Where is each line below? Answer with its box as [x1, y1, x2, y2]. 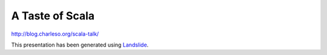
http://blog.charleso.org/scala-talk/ [11, 30, 99, 37]
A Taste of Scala [11, 9, 95, 22]
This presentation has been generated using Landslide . [11, 41, 149, 48]
